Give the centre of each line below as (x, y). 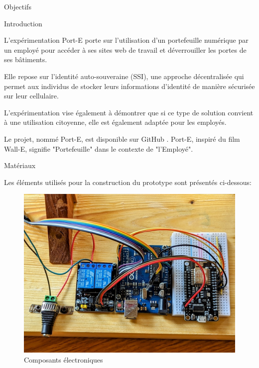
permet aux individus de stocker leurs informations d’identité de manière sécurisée (129, 86)
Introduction (23, 23)
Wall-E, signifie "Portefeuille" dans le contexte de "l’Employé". (99, 148)
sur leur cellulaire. (31, 96)
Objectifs (18, 6)
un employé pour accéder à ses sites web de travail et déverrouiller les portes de (125, 49)
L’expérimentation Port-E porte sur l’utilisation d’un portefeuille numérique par (126, 40)
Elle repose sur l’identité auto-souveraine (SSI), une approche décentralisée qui (124, 76)
